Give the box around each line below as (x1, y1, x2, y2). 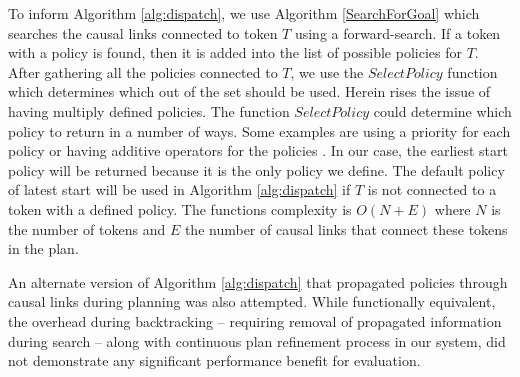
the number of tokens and (8, 218, 166, 239)
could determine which (373, 100, 512, 121)
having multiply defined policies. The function (8, 100, 290, 121)
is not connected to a (367, 179, 497, 200)
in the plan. (8, 238, 79, 259)
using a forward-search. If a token (294, 22, 501, 43)
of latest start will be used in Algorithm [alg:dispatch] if (8, 179, 351, 200)
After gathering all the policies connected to (8, 61, 278, 82)
